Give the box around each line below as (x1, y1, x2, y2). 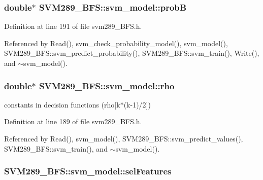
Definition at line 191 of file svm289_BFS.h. (4, 21, 142, 31)
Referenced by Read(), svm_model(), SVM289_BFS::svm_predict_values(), (4, 133, 243, 143)
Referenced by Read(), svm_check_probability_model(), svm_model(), (4, 38, 228, 48)
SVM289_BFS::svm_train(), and (4, 143, 108, 154)
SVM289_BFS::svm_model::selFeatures (4, 165, 172, 177)
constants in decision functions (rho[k (4, 99, 120, 110)
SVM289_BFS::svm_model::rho (39, 79, 175, 92)
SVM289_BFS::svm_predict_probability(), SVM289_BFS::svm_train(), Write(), (4, 48, 259, 58)
